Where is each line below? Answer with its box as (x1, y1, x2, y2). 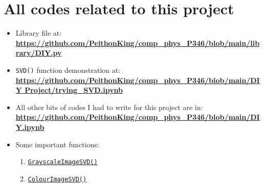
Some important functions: (15, 139, 99, 149)
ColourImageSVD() (28, 175, 87, 183)
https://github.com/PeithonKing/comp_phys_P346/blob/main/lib (15, 37, 260, 48)
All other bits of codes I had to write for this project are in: (15, 101, 203, 112)
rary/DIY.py (15, 47, 62, 58)
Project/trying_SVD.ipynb (25, 85, 123, 95)
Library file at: (15, 28, 62, 38)
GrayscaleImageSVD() (28, 158, 98, 166)
